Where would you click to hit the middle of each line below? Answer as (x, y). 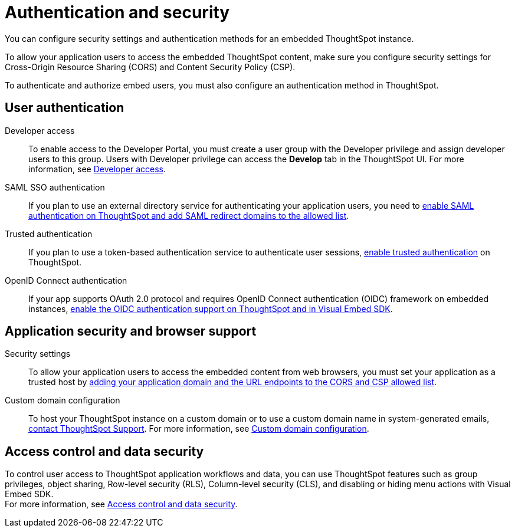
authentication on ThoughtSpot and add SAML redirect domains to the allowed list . (189, 215)
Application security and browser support (131, 331)
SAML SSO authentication (55, 187)
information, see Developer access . (97, 169)
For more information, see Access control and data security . (121, 504)
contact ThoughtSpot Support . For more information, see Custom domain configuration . (199, 429)
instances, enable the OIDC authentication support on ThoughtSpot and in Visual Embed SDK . (211, 308)
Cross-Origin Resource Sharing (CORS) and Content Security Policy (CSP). (150, 67)
